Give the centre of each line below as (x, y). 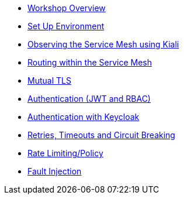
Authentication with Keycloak (84, 117)
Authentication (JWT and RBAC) (89, 99)
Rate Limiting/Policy (65, 153)
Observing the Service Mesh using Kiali (103, 44)
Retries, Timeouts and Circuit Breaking (101, 135)
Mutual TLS (49, 80)
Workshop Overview (67, 8)
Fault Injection (55, 171)
